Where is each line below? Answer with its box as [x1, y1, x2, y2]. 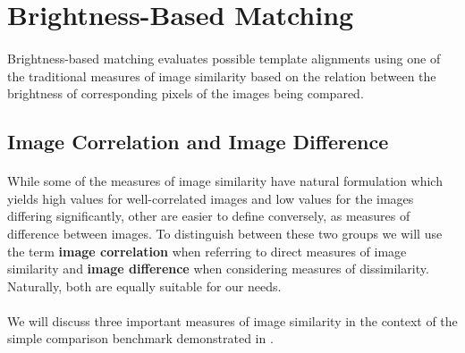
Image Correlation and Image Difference [7, 128, 389, 155]
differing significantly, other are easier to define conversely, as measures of [7, 206, 410, 225]
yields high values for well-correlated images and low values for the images [7, 189, 414, 207]
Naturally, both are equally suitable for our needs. [7, 276, 282, 295]
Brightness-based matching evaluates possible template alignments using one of [7, 48, 441, 67]
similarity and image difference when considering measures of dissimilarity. [7, 259, 429, 278]
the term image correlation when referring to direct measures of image [7, 241, 407, 260]
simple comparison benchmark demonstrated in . [7, 329, 274, 348]
